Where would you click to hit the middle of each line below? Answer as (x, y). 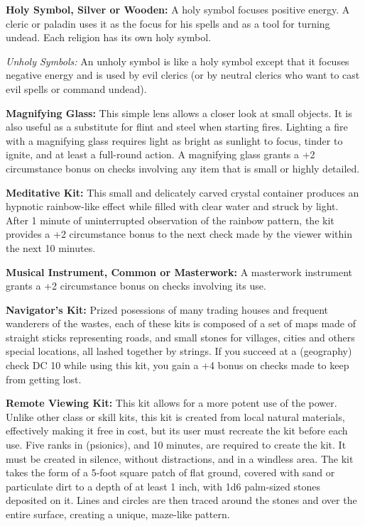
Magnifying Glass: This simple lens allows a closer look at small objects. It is (179, 113)
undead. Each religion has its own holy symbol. (109, 37)
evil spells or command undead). (76, 88)
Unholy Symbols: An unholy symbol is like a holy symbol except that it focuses (178, 61)
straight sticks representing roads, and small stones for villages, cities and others (180, 337)
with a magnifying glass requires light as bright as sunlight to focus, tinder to (174, 140)
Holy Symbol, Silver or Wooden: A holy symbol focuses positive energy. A (178, 9)
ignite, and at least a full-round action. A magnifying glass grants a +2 (160, 154)
